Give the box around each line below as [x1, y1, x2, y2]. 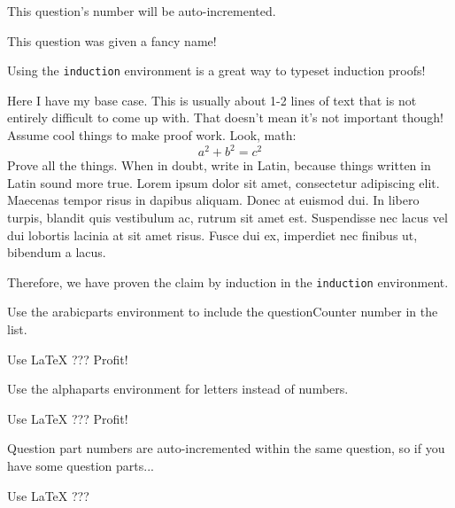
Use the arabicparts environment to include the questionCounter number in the [7, 302, 438, 321]
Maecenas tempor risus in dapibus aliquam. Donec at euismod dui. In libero [7, 191, 420, 209]
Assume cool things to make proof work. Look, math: [7, 126, 297, 145]
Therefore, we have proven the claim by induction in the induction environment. [7, 272, 449, 291]
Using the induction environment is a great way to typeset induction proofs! [7, 61, 426, 80]
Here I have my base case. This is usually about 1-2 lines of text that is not [7, 90, 417, 109]
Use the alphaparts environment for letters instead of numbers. [7, 379, 349, 398]
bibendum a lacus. [7, 243, 106, 262]
